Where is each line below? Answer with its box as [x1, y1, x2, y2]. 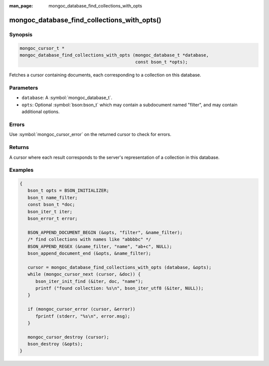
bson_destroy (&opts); [27, 341, 83, 347]
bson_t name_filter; [27, 195, 78, 200]
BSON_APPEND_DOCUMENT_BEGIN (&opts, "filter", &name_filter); [27, 230, 183, 235]
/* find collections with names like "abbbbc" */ [27, 237, 151, 243]
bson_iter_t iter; [27, 209, 73, 214]
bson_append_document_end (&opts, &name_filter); [27, 250, 151, 256]
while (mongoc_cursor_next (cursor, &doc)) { [27, 271, 141, 277]
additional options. [21, 109, 60, 115]
